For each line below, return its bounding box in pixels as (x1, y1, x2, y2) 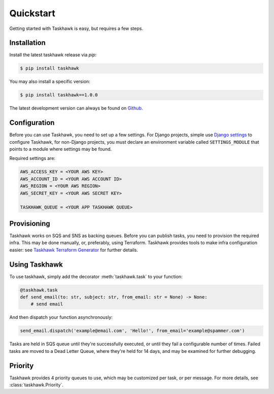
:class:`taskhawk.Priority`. (9, 382, 63, 388)
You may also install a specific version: (9, 79, 91, 85)
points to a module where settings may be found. (9, 146, 112, 152)
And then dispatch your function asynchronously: (9, 314, 113, 320)
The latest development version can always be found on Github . (9, 105, 143, 111)
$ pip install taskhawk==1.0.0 (20, 92, 98, 98)
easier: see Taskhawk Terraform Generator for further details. (9, 247, 138, 253)
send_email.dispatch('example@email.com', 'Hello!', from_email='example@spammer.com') (20, 328, 245, 334)
